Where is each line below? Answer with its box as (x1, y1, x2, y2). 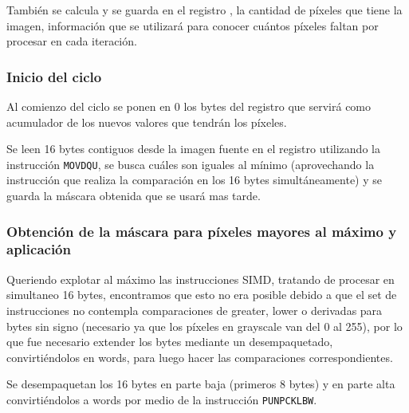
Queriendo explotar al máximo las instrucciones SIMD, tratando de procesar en (6, 270, 395, 287)
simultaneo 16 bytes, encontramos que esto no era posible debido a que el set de (6, 286, 397, 303)
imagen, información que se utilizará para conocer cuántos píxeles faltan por (6, 17, 379, 33)
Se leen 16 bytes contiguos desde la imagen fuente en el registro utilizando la (6, 140, 380, 157)
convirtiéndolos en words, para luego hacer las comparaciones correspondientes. (6, 348, 393, 365)
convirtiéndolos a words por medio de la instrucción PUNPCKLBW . (6, 391, 317, 407)
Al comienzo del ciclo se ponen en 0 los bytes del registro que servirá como (6, 98, 372, 114)
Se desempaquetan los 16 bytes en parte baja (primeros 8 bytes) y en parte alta (6, 376, 395, 392)
